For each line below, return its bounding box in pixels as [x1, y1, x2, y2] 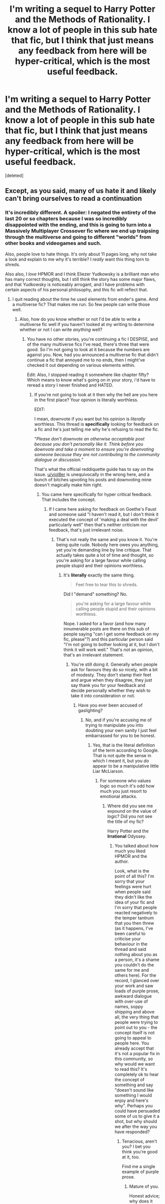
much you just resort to [100, 788, 147, 794]
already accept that [114, 1045, 154, 1051]
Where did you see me [107, 803, 153, 809]
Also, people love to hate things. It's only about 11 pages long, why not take [5, 251, 157, 257]
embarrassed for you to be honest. [85, 733, 156, 739]
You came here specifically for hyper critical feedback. [41, 491, 152, 497]
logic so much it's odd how [100, 783, 155, 789]
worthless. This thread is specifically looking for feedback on [34, 421, 159, 427]
